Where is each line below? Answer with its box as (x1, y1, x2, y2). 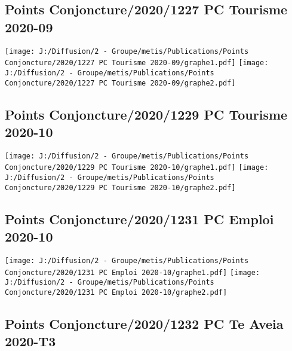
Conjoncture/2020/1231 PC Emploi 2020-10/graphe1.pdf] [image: (5, 268, 260, 277)
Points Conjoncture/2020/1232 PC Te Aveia (5, 315, 284, 333)
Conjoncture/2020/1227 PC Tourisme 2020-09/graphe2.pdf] (5, 78, 236, 87)
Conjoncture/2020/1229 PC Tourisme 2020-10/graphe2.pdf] (5, 183, 236, 192)
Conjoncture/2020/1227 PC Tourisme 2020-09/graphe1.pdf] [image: (5, 59, 269, 68)
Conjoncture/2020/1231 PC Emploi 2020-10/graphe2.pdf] (5, 288, 228, 297)
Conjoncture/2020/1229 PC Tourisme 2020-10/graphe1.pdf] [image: (5, 163, 269, 172)
